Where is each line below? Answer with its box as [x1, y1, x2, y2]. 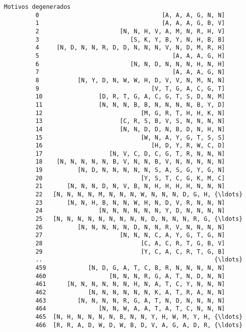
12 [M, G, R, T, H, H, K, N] [35, 109, 225, 117]
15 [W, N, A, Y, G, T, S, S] [35, 134, 225, 141]
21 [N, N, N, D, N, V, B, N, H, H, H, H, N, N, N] [35, 183, 225, 190]
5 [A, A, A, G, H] [35, 52, 225, 59]
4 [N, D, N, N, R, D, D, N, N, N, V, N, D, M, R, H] [35, 44, 225, 51]
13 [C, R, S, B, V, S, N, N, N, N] [35, 118, 225, 125]
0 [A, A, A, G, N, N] [35, 11, 225, 19]
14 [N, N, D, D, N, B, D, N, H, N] [35, 125, 225, 133]
